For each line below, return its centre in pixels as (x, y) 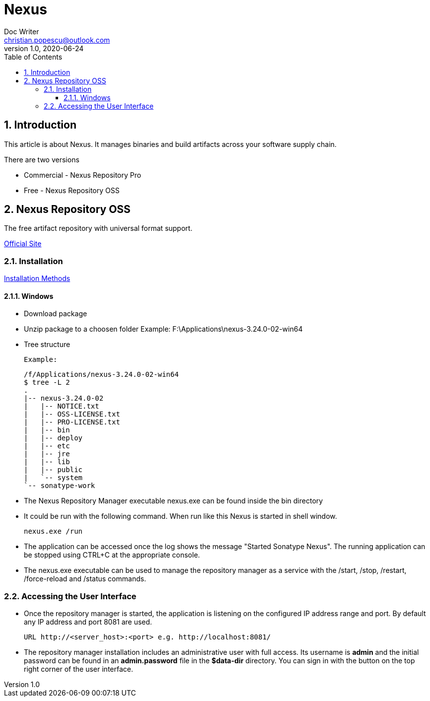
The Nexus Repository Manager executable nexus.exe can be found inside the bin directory (174, 501)
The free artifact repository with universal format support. (98, 228)
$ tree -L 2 (47, 383)
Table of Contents (33, 57)
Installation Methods (37, 279)
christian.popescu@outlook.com (57, 40)
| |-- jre (47, 454)
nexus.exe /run (53, 531)
